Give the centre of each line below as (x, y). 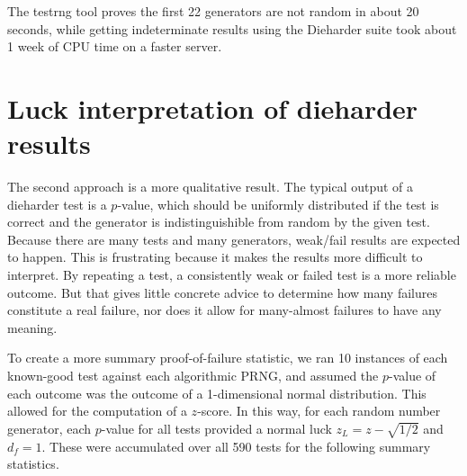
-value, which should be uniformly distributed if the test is (278, 204)
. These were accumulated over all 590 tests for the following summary (236, 446)
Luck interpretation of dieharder (213, 108)
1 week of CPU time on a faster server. (115, 46)
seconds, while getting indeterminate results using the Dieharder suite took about (232, 28)
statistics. (33, 464)
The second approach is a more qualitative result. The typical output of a (211, 187)
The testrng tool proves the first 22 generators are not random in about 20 (213, 11)
